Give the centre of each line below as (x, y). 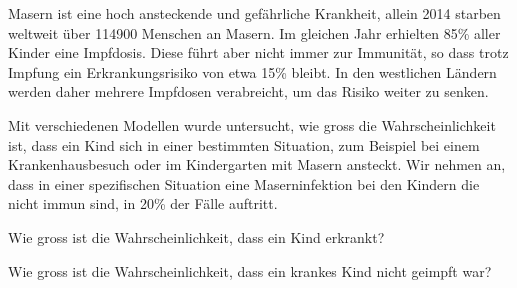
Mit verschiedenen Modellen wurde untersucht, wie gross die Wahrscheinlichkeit (252, 124)
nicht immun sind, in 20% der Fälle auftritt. (143, 203)
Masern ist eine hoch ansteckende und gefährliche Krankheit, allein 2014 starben (254, 13)
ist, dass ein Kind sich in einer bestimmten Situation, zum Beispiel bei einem (244, 144)
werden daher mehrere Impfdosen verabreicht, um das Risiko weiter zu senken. (248, 91)
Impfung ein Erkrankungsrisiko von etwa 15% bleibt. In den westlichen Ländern (252, 71)
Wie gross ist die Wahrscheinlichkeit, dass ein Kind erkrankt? (196, 236)
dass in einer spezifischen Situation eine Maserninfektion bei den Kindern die (244, 183)
